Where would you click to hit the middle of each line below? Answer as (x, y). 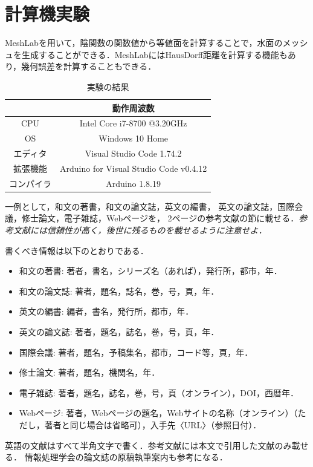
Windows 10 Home (134, 138)
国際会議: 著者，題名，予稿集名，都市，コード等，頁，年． (136, 352)
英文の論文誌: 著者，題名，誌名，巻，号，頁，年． (119, 331)
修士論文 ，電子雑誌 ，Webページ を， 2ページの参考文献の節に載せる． (160, 218)
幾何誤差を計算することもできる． (89, 66)
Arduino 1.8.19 (133, 183)
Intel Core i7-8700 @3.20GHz (133, 123)
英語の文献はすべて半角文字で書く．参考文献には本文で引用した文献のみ (148, 445)
